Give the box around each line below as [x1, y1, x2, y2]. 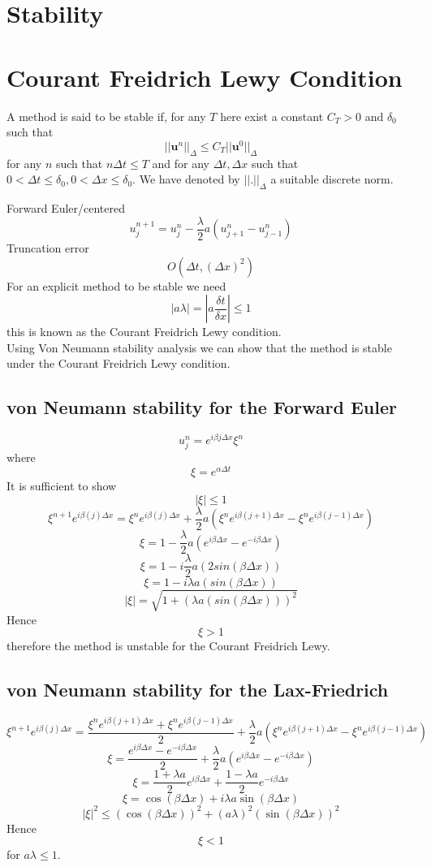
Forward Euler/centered [6, 199, 126, 216]
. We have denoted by [132, 170, 240, 188]
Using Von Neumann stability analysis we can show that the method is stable [6, 339, 392, 356]
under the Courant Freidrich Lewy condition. [6, 355, 231, 372]
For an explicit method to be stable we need [6, 277, 226, 294]
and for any [152, 154, 209, 171]
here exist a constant [220, 107, 324, 124]
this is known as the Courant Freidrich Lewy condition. [6, 323, 282, 340]
